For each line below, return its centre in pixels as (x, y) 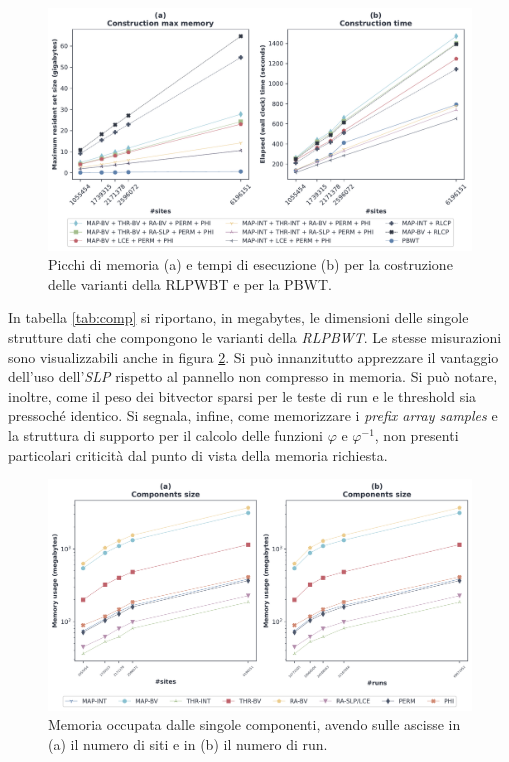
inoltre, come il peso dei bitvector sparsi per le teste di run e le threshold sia (242, 395)
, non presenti (416, 434)
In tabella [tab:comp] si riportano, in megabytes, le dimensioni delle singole (238, 317)
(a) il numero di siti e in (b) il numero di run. (188, 743)
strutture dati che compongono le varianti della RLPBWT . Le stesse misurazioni (255, 337)
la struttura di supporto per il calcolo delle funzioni (165, 434)
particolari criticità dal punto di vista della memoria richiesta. (198, 454)
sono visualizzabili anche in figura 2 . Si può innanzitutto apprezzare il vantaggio (253, 356)
